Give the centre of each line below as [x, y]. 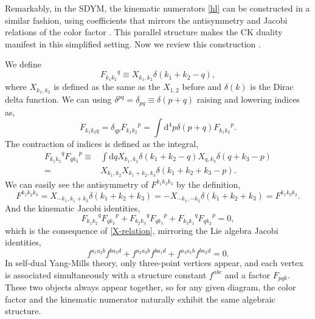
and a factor [247, 274]
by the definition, [209, 184]
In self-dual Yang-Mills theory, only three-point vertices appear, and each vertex [154, 263]
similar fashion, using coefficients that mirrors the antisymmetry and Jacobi [146, 20]
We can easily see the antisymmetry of [77, 184]
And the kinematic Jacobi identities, [73, 208]
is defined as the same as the [107, 87]
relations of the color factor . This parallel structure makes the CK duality [144, 32]
